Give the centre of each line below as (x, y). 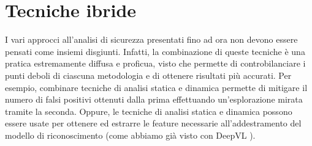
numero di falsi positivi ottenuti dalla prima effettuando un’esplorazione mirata (154, 99)
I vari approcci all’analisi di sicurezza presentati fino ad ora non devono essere (151, 39)
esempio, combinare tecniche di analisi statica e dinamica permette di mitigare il (156, 87)
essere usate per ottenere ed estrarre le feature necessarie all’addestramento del (153, 123)
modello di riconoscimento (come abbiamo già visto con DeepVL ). (130, 135)
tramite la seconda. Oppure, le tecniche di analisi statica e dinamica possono (149, 111)
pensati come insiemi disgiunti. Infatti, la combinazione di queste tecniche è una (155, 51)
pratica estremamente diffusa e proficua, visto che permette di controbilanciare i (155, 63)
